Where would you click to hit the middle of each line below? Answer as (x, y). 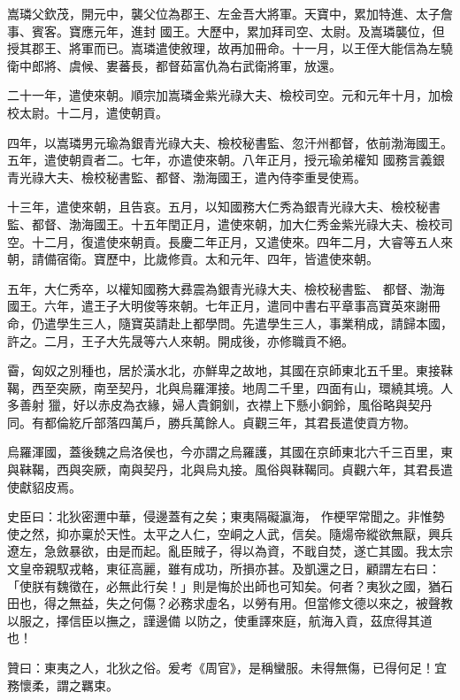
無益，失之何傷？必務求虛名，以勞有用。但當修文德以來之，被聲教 (261, 603)
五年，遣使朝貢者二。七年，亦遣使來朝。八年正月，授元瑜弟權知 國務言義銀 (226, 160)
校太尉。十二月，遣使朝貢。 (88, 112)
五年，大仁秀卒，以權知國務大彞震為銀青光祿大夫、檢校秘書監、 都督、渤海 (226, 288)
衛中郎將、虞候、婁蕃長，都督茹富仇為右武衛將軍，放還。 (174, 65)
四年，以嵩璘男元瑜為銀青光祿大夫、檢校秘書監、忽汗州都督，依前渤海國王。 (230, 142)
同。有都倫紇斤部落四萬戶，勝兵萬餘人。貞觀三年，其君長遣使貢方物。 (211, 422)
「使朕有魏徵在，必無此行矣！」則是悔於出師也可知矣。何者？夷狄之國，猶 (224, 585)
